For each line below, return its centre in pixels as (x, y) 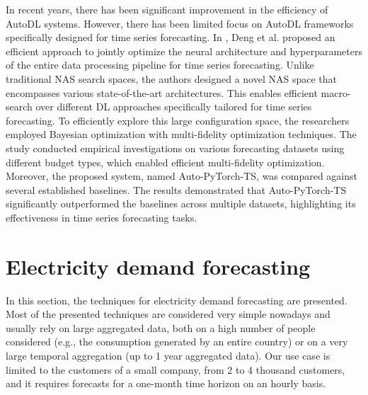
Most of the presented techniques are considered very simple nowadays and (168, 314)
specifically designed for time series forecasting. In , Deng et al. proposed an (171, 37)
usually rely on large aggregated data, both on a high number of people (161, 327)
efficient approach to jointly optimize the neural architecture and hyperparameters (184, 51)
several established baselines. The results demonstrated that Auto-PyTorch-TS (176, 189)
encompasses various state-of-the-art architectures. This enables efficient (162, 92)
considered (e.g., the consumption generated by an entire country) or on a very (177, 342)
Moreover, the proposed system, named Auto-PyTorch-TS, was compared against (182, 176)
